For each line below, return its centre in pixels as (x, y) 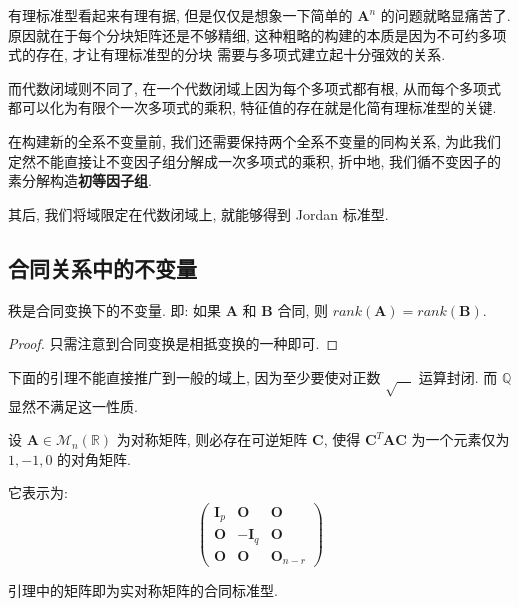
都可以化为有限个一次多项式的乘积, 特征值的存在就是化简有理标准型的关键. (252, 107)
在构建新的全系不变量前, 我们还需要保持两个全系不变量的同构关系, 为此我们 (255, 140)
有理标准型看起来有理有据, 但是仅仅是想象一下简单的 (180, 15)
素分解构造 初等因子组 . (80, 180)
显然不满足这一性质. (73, 405)
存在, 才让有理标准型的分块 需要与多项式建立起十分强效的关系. (240, 54)
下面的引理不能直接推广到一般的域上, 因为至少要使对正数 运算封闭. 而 (253, 376)
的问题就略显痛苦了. (445, 15)
